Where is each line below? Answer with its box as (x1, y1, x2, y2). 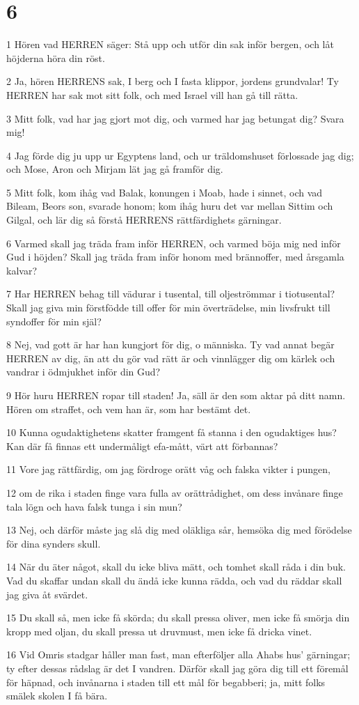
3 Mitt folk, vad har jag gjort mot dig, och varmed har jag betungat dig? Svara (6, 111, 344, 125)
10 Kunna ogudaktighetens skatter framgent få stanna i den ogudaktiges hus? (6, 425, 337, 440)
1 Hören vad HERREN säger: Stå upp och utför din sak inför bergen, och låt (6, 37, 334, 52)
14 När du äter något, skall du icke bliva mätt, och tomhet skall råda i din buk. (6, 559, 346, 574)
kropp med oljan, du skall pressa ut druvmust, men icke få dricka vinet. (6, 623, 312, 638)
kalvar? (6, 263, 37, 277)
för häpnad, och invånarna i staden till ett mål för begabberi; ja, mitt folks (6, 674, 326, 689)
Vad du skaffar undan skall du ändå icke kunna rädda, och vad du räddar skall (6, 573, 342, 587)
